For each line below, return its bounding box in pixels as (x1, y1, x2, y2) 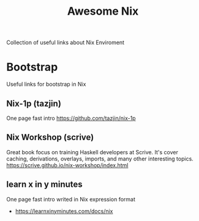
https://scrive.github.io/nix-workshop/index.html (6, 161, 129, 169)
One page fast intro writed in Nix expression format (6, 195, 136, 203)
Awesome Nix (67, 4, 139, 18)
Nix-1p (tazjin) (6, 98, 61, 108)
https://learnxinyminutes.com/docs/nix (15, 207, 113, 215)
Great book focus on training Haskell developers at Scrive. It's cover (6, 148, 179, 155)
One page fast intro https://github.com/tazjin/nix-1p (6, 114, 136, 122)
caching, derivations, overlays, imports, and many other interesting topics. (6, 155, 194, 162)
